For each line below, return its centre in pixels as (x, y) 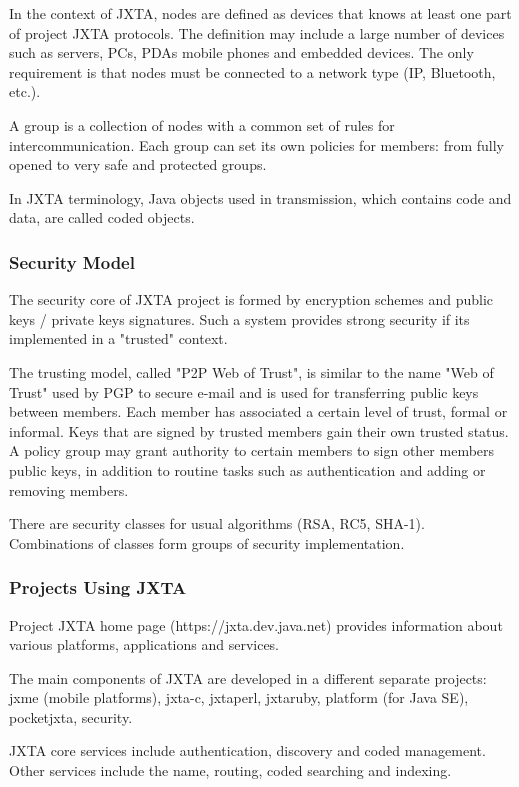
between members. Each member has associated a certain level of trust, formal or (258, 411)
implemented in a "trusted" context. (118, 338)
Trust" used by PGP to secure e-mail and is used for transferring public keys (244, 391)
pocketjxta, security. (71, 716)
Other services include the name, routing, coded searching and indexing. (230, 770)
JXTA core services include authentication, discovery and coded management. (247, 750)
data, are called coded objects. (102, 217)
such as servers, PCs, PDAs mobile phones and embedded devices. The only (241, 52)
